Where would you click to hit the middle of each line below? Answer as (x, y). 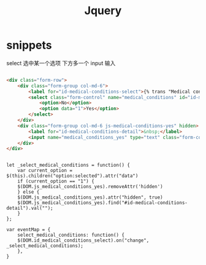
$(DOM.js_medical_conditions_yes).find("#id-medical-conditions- (103, 203)
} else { (29, 192)
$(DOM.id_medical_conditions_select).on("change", (83, 240)
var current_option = (45, 171)
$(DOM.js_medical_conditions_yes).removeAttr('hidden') (90, 187)
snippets (29, 45)
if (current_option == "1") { (56, 181)
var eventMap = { (29, 230)
